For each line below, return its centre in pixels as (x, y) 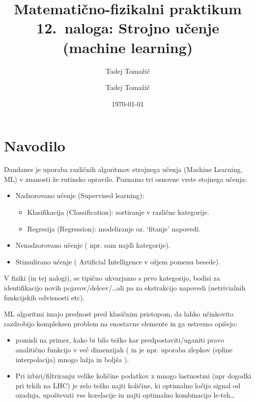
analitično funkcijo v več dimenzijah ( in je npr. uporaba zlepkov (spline (124, 349)
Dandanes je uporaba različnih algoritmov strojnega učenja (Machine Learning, (123, 169)
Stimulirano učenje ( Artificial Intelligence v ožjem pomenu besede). (118, 261)
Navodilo (35, 146)
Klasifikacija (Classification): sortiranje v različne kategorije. (118, 212)
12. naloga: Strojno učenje (128, 28)
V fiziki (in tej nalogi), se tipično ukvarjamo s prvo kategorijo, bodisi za (112, 278)
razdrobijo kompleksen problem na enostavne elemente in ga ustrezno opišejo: (121, 323)
